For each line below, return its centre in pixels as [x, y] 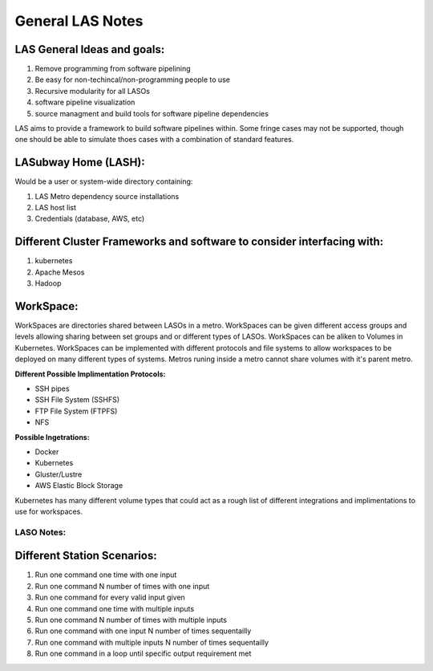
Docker [47, 451]
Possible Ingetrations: [52, 437]
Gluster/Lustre [59, 474]
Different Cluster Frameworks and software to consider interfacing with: [199, 242]
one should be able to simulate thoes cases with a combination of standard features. [154, 140]
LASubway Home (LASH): [80, 163]
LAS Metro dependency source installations [107, 196]
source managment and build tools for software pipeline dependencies [152, 113]
